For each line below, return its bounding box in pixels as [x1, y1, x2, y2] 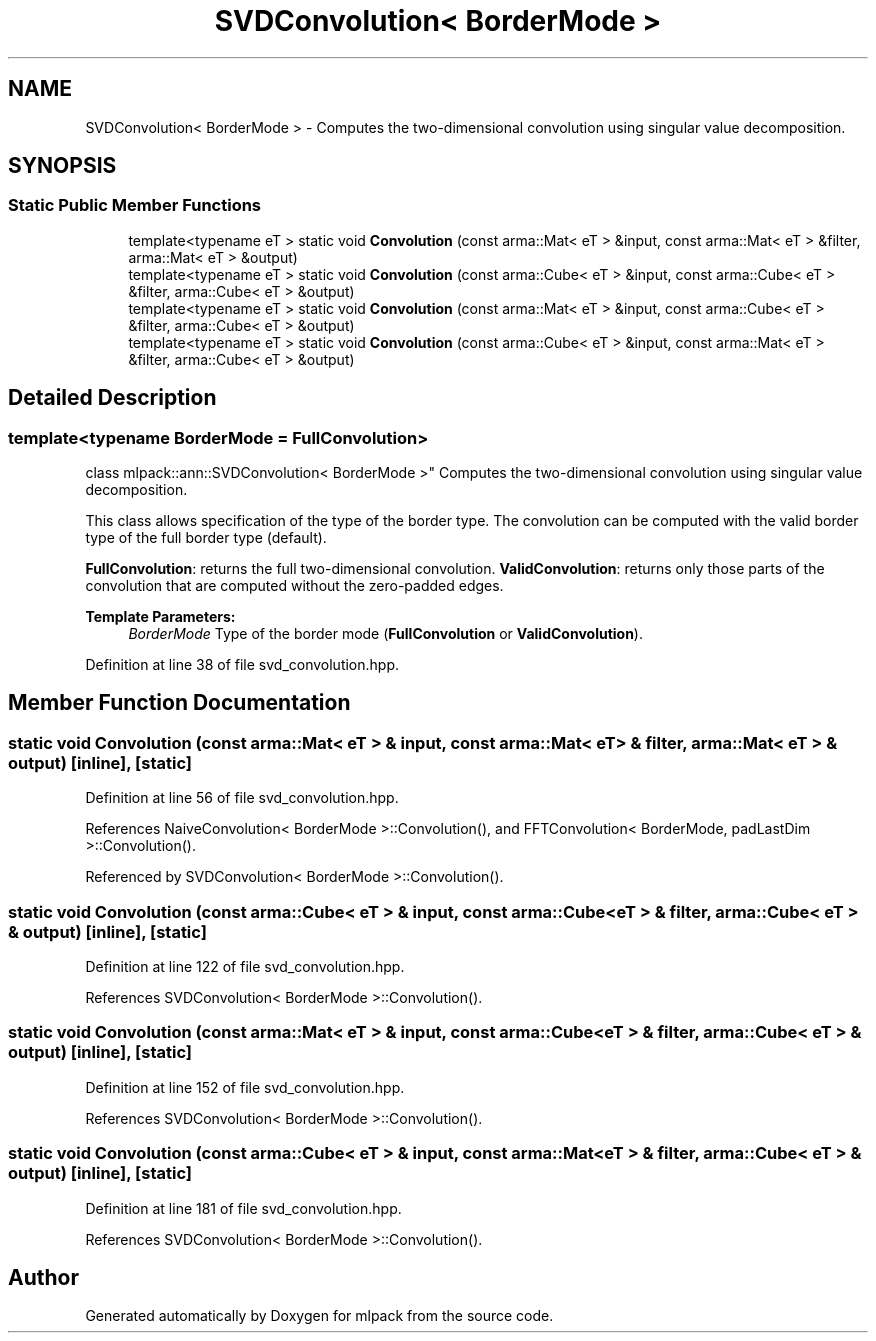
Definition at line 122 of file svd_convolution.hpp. [85, 958, 405, 975]
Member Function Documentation [8, 690, 351, 716]
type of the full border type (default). [85, 529, 327, 547]
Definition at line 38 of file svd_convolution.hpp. [85, 656, 400, 674]
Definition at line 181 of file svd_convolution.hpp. [85, 1199, 402, 1217]
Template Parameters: [85, 608, 236, 626]
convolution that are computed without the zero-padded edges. [85, 577, 504, 595]
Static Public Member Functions [8, 195, 262, 216]
